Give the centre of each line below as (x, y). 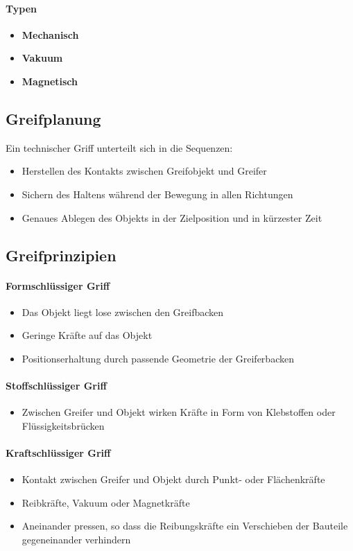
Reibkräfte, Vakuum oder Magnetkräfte (106, 502)
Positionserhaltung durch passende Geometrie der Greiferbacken (158, 358)
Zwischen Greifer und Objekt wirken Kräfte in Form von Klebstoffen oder (179, 412)
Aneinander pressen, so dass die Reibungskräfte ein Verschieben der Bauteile (185, 526)
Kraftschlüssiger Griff (58, 453)
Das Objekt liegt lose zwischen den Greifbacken (123, 312)
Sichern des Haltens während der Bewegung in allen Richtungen (157, 194)
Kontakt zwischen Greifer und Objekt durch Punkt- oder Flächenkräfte (173, 479)
